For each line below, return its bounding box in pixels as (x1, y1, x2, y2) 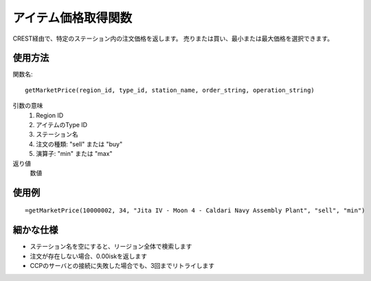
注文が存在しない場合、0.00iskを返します (30, 251, 148, 260)
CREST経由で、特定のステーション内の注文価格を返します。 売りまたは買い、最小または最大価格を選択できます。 (12, 34, 333, 43)
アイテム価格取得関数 (12, 10, 133, 25)
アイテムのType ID (36, 121, 88, 129)
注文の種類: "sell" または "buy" (36, 139, 123, 148)
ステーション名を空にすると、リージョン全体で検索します (30, 243, 192, 251)
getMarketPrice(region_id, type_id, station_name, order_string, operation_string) (25, 86, 315, 94)
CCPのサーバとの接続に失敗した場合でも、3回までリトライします (30, 262, 215, 270)
